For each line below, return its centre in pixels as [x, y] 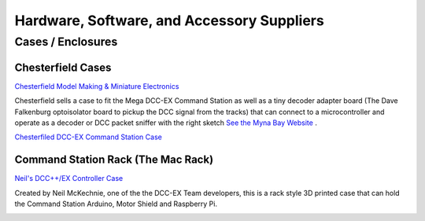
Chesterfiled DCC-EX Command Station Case [89, 137]
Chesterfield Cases [63, 67]
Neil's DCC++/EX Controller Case [69, 179]
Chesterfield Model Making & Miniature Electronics [97, 86]
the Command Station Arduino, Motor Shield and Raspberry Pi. [116, 204]
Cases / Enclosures [66, 42]
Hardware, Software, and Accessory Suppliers [169, 20]
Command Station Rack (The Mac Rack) [114, 160]
